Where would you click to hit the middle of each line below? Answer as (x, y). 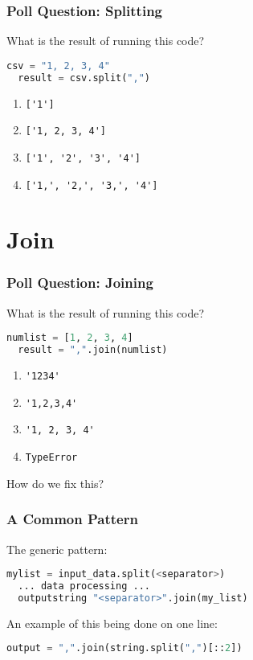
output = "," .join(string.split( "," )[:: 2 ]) (124, 648)
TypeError (51, 458)
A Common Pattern (72, 519)
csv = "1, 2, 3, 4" (58, 66)
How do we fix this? (55, 483)
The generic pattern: (57, 549)
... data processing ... (84, 586)
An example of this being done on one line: (112, 623)
